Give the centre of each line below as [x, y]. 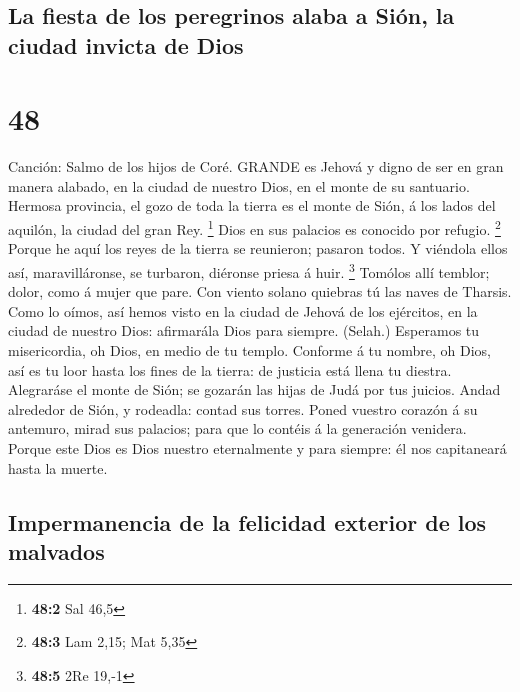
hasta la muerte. [58, 467]
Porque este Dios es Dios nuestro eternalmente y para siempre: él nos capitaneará [257, 447]
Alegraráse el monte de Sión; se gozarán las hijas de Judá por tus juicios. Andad [254, 389]
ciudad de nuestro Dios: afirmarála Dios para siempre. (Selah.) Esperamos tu [244, 330]
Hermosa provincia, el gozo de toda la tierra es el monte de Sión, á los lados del [252, 205]
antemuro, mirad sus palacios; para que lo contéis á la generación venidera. [237, 428]
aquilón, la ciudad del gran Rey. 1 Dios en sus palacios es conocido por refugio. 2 [254, 227]
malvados [56, 550]
